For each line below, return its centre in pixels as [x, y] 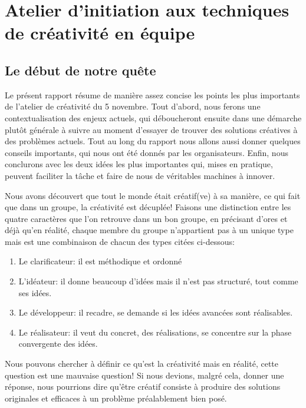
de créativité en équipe [100, 33]
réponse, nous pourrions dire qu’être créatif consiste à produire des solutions [143, 387]
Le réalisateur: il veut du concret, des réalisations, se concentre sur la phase [155, 332]
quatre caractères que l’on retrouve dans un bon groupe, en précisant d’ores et [146, 218]
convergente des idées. [58, 344]
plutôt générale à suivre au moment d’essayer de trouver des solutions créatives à [151, 129]
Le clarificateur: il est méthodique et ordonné [100, 261]
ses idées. [35, 292]
